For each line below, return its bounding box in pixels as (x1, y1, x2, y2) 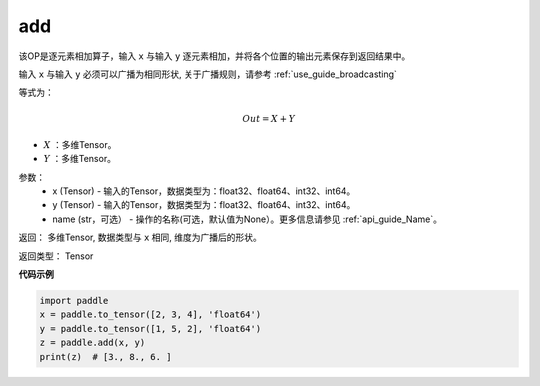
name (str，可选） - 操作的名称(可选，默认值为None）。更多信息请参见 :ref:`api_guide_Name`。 (52, 213, 442, 225)
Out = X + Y (241, 113, 295, 124)
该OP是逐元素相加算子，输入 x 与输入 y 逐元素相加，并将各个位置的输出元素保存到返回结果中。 (18, 50, 411, 62)
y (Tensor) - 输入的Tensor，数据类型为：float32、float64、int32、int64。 (52, 199, 356, 211)
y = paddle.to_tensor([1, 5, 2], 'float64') (39, 323, 262, 334)
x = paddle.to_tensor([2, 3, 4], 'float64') (39, 309, 262, 320)
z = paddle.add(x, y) (39, 337, 146, 349)
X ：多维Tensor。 (43, 138, 117, 150)
